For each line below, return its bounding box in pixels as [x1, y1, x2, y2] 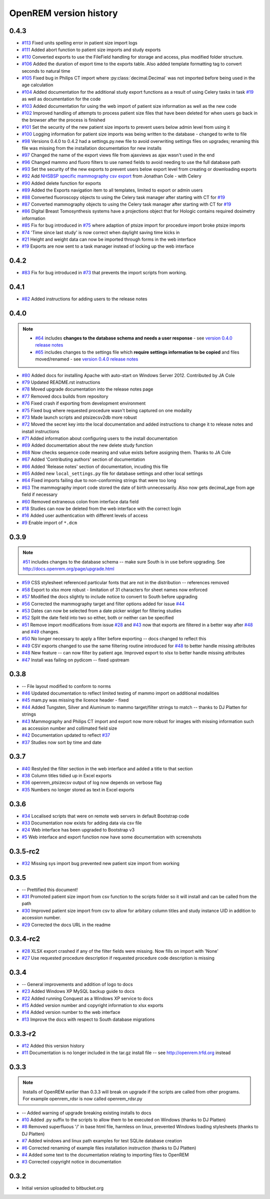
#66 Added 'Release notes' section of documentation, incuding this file [21, 463, 168, 469]
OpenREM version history [9, 8, 118, 19]
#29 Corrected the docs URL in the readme [21, 922, 111, 928]
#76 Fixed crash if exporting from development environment [21, 400, 146, 406]
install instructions [21, 428, 59, 434]
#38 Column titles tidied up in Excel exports [21, 772, 112, 778]
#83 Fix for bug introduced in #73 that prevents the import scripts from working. [21, 270, 187, 276]
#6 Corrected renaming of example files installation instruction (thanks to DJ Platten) [21, 1145, 196, 1151]
